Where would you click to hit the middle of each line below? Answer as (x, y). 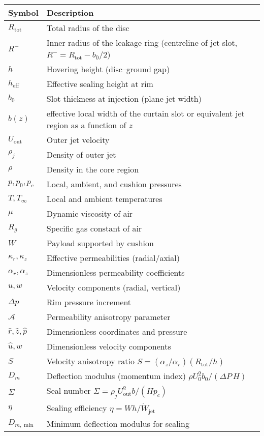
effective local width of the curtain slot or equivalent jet (145, 113)
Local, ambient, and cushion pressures (114, 184)
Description (70, 12)
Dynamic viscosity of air (90, 213)
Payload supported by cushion (100, 243)
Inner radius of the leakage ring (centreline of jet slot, (142, 42)
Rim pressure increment (89, 302)
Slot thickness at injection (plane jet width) (124, 98)
